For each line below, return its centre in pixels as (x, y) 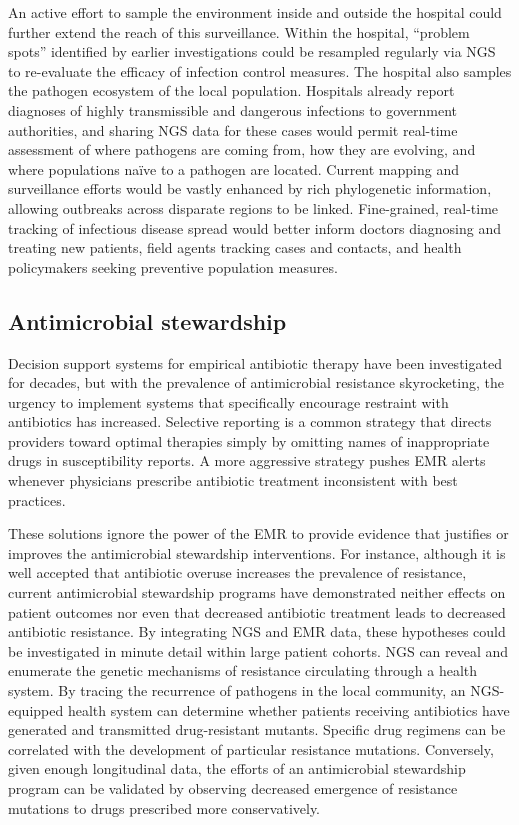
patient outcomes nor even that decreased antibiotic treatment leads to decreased (257, 611)
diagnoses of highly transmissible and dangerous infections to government (233, 109)
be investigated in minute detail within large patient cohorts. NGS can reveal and (258, 650)
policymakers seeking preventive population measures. (173, 266)
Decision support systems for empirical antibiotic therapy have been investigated (255, 362)
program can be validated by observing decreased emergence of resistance (233, 787)
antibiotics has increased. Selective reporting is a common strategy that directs (250, 421)
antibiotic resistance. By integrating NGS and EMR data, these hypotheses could (257, 631)
